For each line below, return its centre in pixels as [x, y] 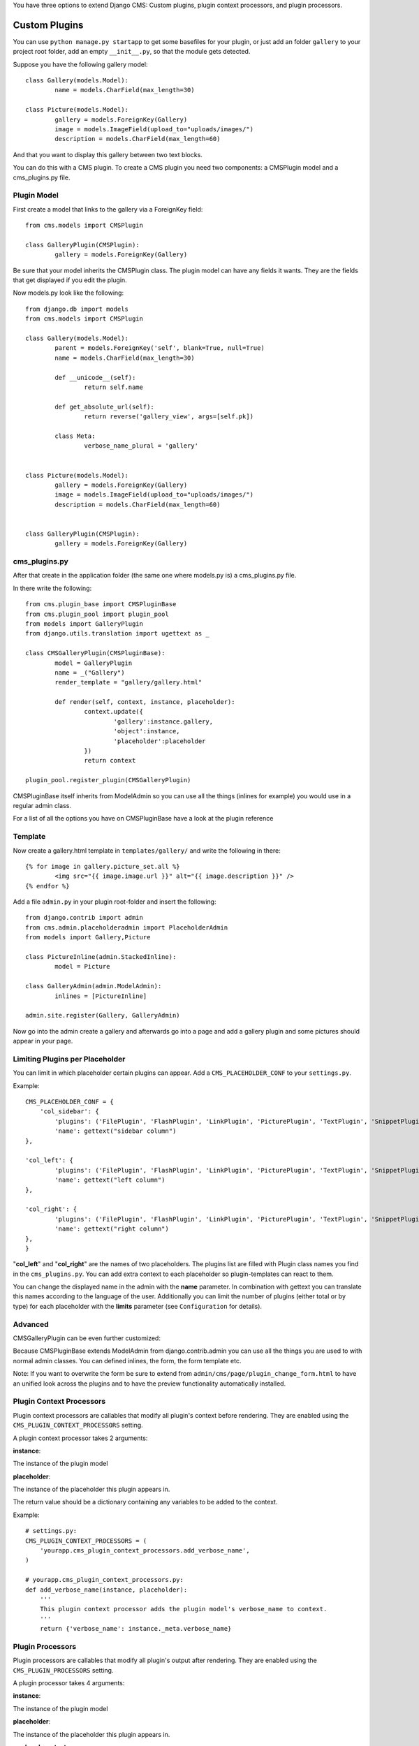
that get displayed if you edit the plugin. [70, 280]
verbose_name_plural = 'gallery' [141, 446]
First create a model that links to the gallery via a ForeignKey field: [108, 209]
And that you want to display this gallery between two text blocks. [108, 154]
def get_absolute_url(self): [105, 406]
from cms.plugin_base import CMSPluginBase [101, 604]
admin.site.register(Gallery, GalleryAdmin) [103, 1015]
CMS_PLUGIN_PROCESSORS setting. [63, 1670]
